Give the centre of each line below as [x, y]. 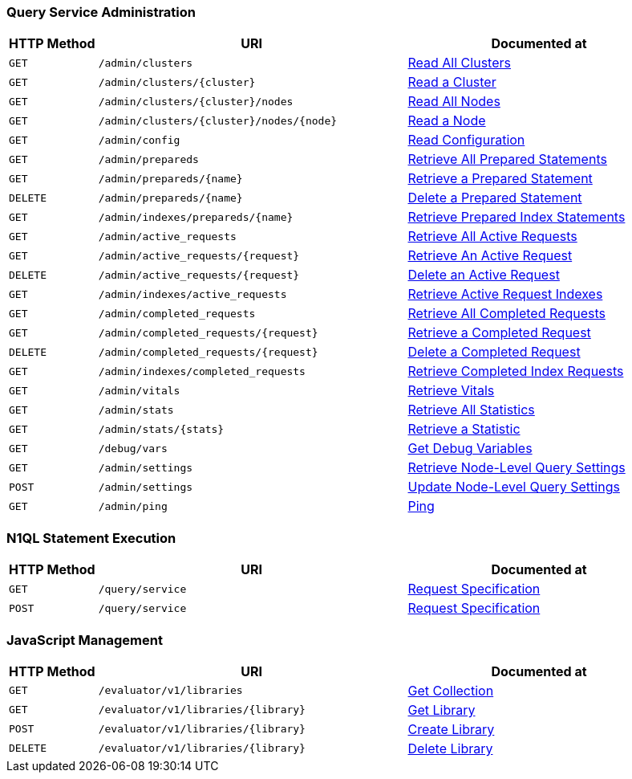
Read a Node [447, 121]
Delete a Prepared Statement [495, 198]
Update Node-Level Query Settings [514, 487]
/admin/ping [133, 506]
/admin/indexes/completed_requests [202, 371]
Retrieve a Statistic [464, 429]
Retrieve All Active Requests [492, 237]
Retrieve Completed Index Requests [516, 371]
